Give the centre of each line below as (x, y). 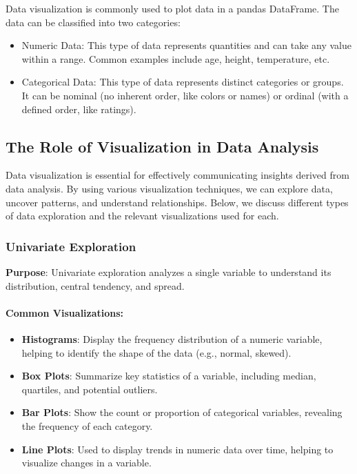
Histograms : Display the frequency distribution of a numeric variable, (172, 338)
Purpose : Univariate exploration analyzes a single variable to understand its (169, 271)
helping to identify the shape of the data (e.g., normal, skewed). (156, 352)
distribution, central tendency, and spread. (95, 285)
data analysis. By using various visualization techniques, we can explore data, (169, 188)
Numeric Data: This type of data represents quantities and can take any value (186, 45)
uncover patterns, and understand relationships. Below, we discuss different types (177, 202)
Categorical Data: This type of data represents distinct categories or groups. (183, 82)
